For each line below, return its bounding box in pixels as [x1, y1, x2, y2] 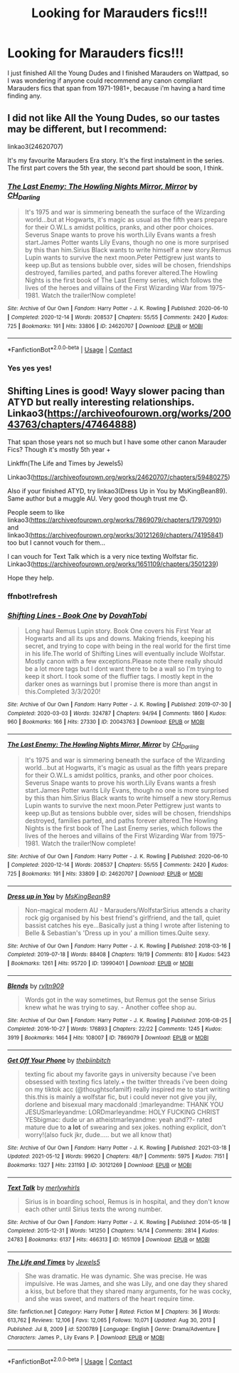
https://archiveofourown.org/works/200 [47, 408, 231, 420]
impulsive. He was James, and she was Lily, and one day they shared [24, 1279, 228, 1287]
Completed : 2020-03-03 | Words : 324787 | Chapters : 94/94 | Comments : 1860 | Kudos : [7, 709, 227, 717]
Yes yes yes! [7, 363, 52, 373]
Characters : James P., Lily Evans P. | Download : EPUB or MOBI [7, 1335, 165, 1342]
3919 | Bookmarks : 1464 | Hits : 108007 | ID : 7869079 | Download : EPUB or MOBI [7, 1034, 209, 1042]
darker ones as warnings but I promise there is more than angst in [24, 679, 218, 688]
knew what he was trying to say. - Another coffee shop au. [24, 1003, 197, 1012]
